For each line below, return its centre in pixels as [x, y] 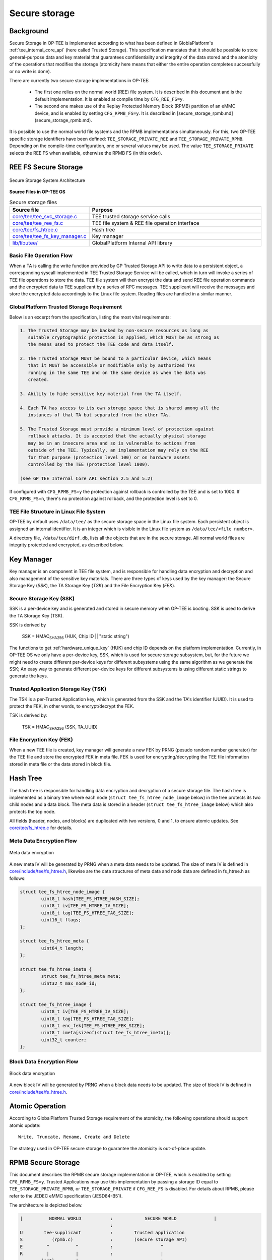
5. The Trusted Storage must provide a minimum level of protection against [117, 429]
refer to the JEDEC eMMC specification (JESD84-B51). [66, 1196]
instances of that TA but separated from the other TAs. [100, 415]
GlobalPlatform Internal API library [132, 243]
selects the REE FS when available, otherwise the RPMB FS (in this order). [86, 153]
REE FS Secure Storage [46, 167]
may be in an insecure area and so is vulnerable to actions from [112, 443]
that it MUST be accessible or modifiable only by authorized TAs [112, 366]
